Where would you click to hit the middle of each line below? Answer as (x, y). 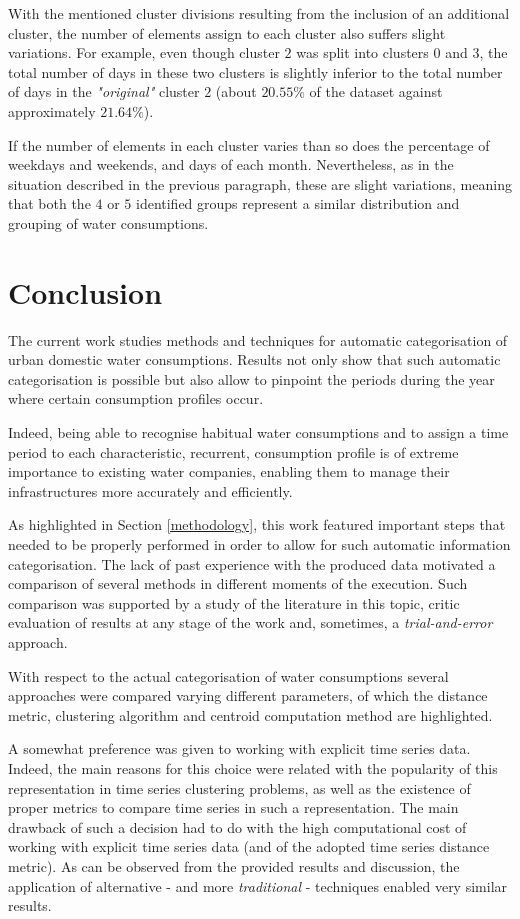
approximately (52, 110)
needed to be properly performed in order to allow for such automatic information (259, 544)
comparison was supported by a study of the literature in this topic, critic (234, 602)
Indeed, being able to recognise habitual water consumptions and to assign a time (258, 432)
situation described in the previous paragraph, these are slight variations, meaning (260, 183)
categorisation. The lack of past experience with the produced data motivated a (252, 563)
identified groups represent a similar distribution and (297, 203)
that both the (49, 203)
